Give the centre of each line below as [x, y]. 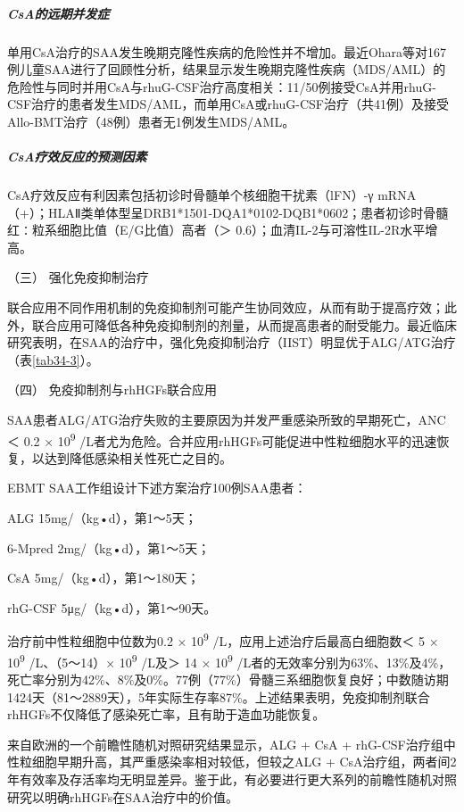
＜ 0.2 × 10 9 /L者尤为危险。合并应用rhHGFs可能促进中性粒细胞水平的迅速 [222, 439]
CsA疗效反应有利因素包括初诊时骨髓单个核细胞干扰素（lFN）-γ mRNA [212, 195]
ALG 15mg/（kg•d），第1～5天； [102, 518]
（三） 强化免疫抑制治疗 [78, 277]
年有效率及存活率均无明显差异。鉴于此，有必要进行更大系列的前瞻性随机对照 [232, 779]
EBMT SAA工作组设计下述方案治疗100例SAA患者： [157, 488]
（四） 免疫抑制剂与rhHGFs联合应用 [112, 389]
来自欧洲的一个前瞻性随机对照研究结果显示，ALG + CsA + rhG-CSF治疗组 [225, 744]
